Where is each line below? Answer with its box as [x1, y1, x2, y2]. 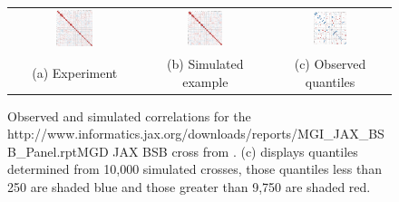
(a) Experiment [32, 63, 118, 82]
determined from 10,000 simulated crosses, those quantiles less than [7, 159, 382, 178]
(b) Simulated [167, 53, 244, 72]
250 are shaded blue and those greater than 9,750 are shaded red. [7, 178, 371, 196]
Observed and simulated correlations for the [7, 106, 251, 125]
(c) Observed [294, 53, 366, 72]
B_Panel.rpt [7, 141, 78, 160]
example [182, 72, 229, 91]
